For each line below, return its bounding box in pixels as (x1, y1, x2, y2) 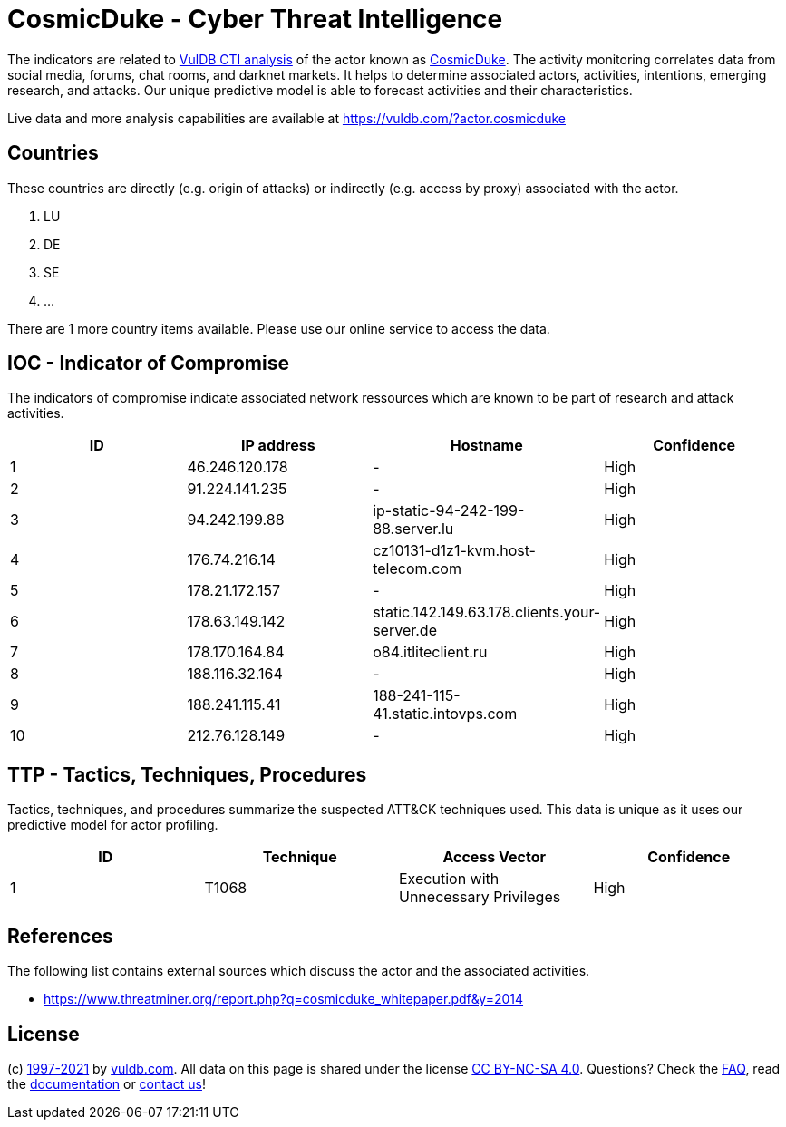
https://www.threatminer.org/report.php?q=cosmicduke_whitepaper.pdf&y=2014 (44, 991, 524, 1007)
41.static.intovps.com (373, 704, 518, 724)
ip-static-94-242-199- (373, 501, 525, 520)
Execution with (399, 870, 500, 889)
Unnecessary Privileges (399, 888, 561, 907)
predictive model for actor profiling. (7, 817, 218, 833)
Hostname (450, 436, 523, 455)
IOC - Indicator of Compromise (7, 352, 289, 375)
